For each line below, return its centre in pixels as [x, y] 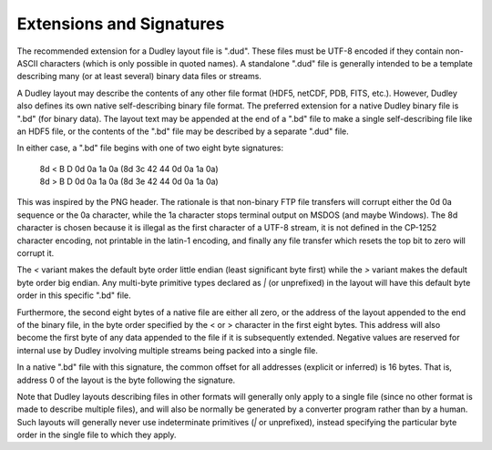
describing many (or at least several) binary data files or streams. [139, 77]
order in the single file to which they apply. [97, 435]
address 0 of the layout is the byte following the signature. [126, 380]
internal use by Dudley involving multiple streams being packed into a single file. [168, 350]
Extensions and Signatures [121, 24]
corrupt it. [36, 253]
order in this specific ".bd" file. [74, 295]
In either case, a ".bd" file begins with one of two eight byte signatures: [150, 148]
